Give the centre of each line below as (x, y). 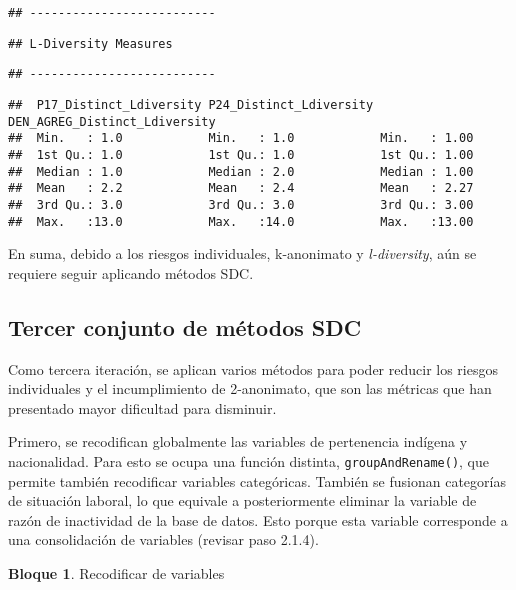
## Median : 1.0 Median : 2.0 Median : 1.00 (241, 171)
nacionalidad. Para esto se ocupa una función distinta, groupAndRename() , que (249, 460)
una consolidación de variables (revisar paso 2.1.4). (163, 539)
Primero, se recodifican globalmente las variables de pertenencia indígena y (238, 441)
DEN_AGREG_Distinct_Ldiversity (112, 121)
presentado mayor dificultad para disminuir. (142, 407)
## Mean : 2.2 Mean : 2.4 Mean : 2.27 (241, 188)
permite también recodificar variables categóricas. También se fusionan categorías (257, 480)
